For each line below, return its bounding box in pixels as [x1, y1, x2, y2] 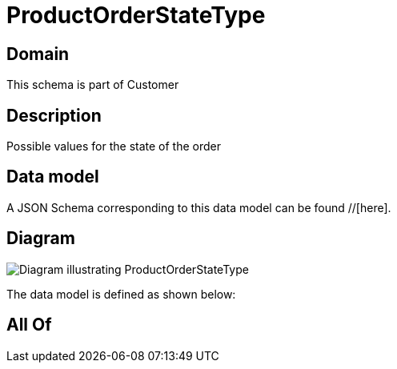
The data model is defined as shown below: [6, 287, 236, 301]
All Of [6, 315, 52, 335]
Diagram [6, 228, 75, 249]
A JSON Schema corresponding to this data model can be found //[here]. [6, 200, 391, 215]
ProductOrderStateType [6, 2, 266, 29]
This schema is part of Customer [6, 78, 179, 92]
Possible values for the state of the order [6, 139, 221, 154]
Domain [6, 43, 70, 64]
